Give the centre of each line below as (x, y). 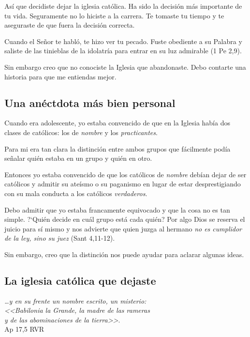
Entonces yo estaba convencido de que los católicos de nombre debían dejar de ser (125, 174)
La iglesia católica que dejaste (80, 280)
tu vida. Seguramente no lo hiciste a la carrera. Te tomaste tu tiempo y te (114, 15)
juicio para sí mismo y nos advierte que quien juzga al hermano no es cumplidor (123, 228)
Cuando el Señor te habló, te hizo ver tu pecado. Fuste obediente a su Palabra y (123, 41)
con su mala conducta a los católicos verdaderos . (76, 193)
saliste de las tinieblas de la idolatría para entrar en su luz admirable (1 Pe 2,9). (123, 51)
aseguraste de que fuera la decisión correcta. (70, 25)
